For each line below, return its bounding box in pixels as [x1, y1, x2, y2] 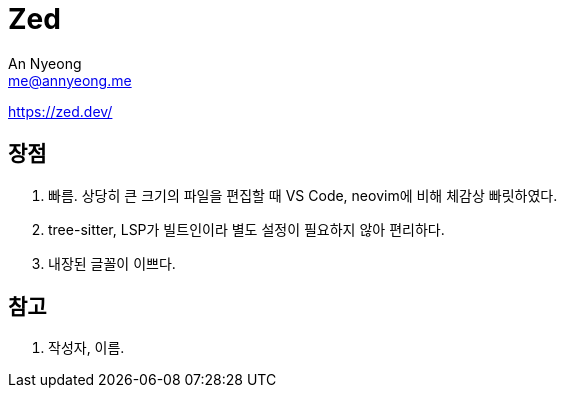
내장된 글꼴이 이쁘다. [48, 254, 176, 272]
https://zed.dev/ [8, 102, 113, 120]
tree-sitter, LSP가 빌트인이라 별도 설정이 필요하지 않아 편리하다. [48, 220, 445, 238]
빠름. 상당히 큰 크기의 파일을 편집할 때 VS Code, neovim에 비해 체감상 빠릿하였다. [48, 186, 558, 204]
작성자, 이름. [48, 339, 125, 357]
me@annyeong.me [8, 71, 132, 89]
